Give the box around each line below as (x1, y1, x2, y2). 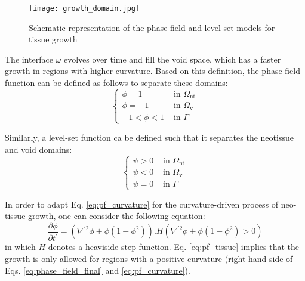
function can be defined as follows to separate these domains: (5, 76, 228, 89)
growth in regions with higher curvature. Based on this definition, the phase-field (5, 64, 301, 77)
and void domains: (5, 143, 72, 155)
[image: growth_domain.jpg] (29, 4, 140, 13)
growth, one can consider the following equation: (28, 209, 205, 222)
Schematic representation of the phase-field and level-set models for (29, 21, 275, 33)
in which (5, 240, 36, 253)
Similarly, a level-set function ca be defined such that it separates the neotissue (5, 131, 294, 144)
